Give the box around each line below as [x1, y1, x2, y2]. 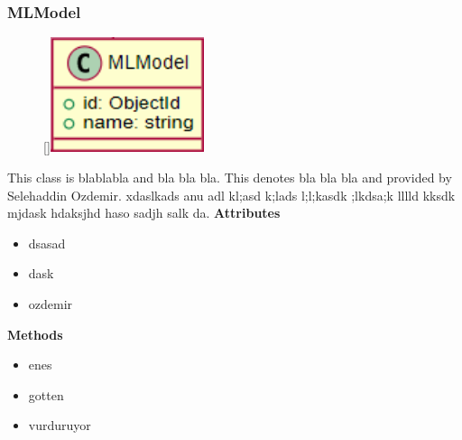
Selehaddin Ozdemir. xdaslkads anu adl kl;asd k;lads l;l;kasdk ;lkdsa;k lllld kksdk [7, 185, 456, 204]
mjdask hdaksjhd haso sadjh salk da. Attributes [7, 203, 281, 222]
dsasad [28, 233, 66, 252]
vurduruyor [28, 416, 91, 435]
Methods [7, 324, 63, 343]
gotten [28, 385, 64, 404]
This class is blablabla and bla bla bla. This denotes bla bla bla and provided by [7, 167, 452, 186]
